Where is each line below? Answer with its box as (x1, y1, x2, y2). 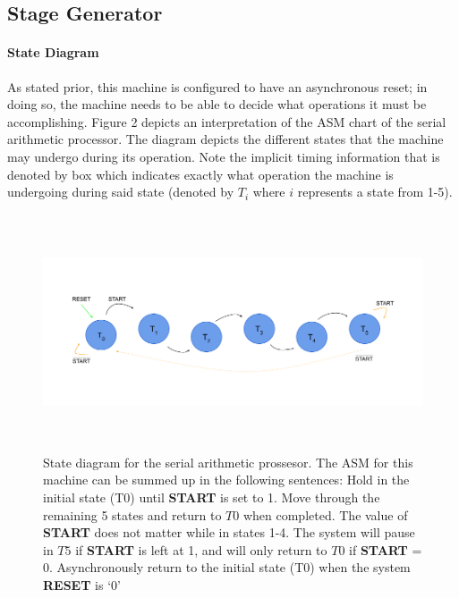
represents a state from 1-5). (297, 182, 453, 201)
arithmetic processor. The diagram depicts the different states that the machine (7, 130, 444, 148)
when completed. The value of (242, 505, 408, 524)
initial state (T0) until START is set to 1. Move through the (43, 488, 380, 507)
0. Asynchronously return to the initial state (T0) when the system (43, 558, 411, 577)
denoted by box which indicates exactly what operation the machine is (7, 164, 394, 183)
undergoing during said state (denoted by (7, 182, 234, 201)
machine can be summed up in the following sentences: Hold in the (43, 470, 410, 489)
